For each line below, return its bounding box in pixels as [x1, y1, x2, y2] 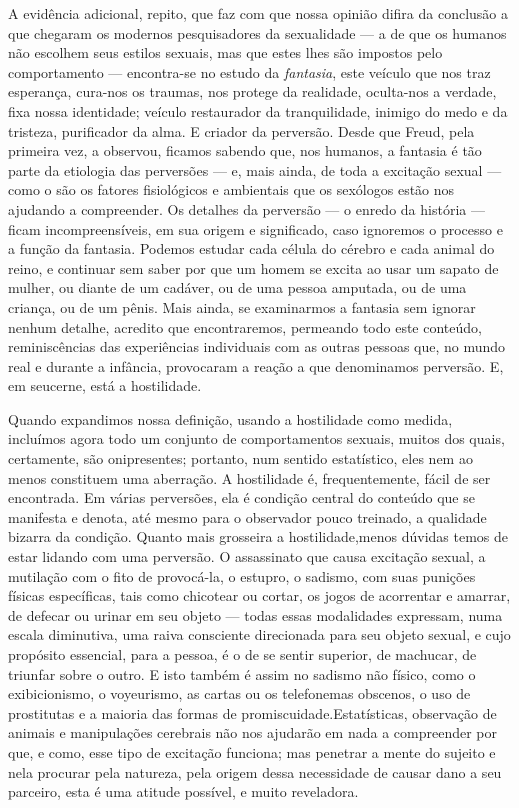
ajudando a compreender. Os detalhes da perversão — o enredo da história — [8, 198, 485, 219]
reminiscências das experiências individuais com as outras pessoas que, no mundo [8, 336, 506, 357]
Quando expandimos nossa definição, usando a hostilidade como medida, [8, 408, 453, 429]
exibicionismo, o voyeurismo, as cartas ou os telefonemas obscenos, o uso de [8, 683, 471, 704]
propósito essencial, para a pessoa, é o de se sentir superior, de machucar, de [8, 644, 477, 664]
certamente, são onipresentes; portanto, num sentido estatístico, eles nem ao [8, 448, 473, 469]
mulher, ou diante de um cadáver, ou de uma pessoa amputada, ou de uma [8, 277, 467, 298]
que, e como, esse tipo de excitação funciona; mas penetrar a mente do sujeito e [8, 741, 496, 762]
